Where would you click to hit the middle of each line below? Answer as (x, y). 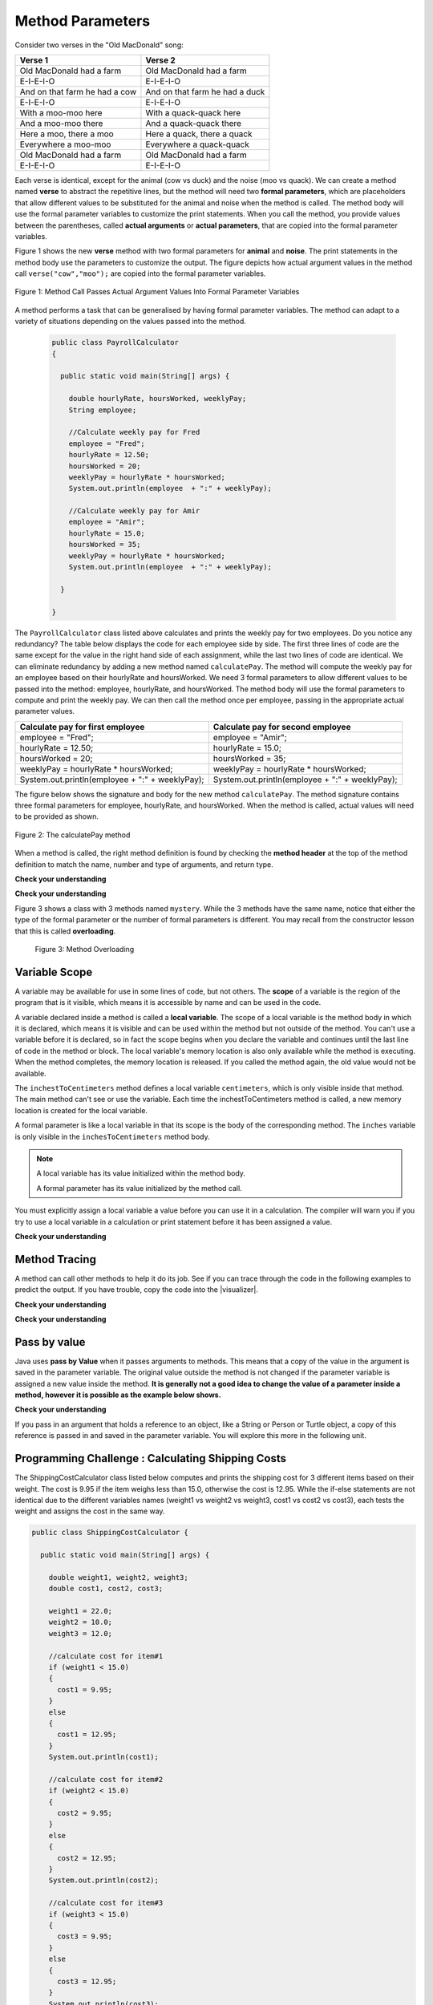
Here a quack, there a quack (199, 134)
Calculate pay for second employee (282, 727)
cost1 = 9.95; (85, 1689)
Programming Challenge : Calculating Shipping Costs (150, 1458)
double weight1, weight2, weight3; (118, 1577)
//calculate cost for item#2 (106, 1779)
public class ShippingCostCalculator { (110, 1533)
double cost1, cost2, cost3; (106, 1589)
